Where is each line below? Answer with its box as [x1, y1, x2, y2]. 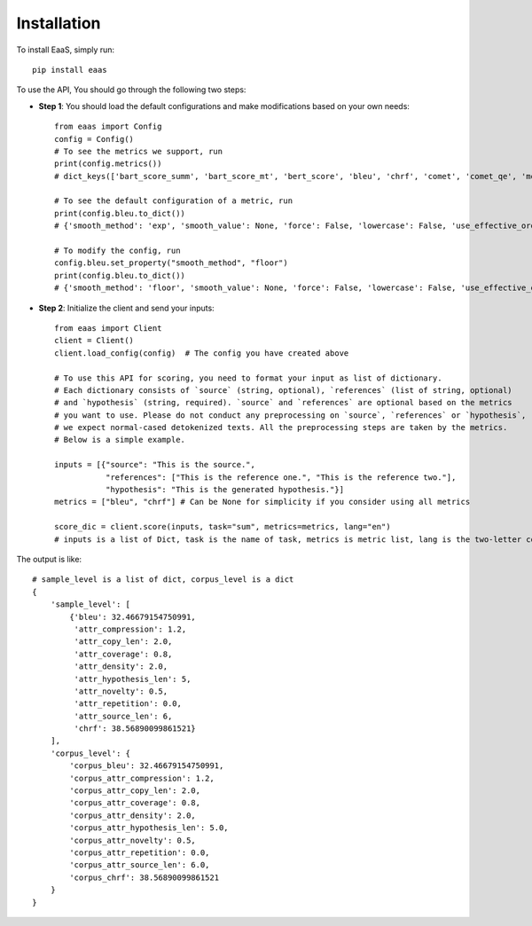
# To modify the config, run [54, 246, 181, 256]
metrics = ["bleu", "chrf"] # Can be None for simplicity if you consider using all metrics [54, 497, 471, 507]
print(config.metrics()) [54, 159, 162, 169]
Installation [16, 13, 101, 33]
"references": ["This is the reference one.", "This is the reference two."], [105, 472, 457, 483]
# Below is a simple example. [54, 435, 186, 445]
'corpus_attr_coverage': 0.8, [69, 798, 201, 808]
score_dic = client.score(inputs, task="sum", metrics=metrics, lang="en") [54, 522, 391, 532]
